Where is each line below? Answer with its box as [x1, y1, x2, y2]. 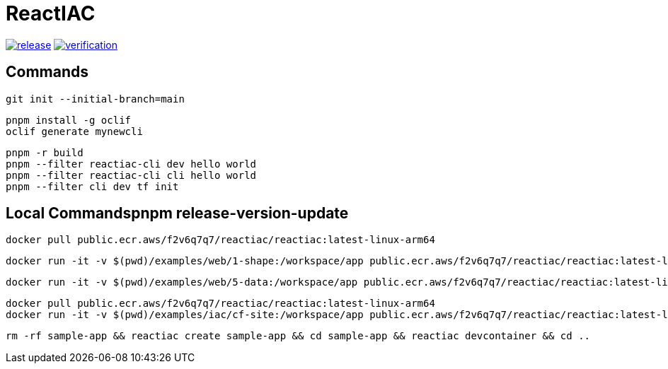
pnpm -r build [6, 146, 83, 158]
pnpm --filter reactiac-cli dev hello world [6, 158, 257, 170]
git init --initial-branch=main [6, 93, 185, 105]
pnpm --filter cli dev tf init [6, 180, 179, 192]
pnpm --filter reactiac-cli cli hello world [6, 169, 257, 181]
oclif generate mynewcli [6, 125, 143, 137]
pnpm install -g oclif [6, 114, 132, 126]
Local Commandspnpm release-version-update [6, 204, 349, 223]
